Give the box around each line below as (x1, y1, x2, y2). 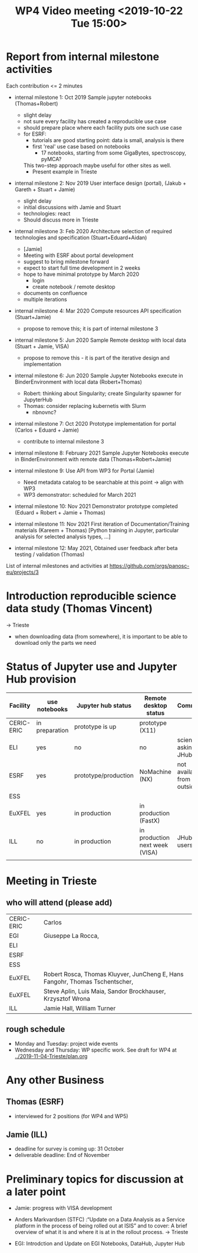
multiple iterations (23, 295, 67, 303)
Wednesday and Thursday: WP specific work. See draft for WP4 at (14, 1046, 177, 1053)
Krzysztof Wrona (43, 994, 90, 1003)
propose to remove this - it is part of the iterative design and (23, 354, 170, 361)
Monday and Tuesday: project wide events (14, 1040, 118, 1047)
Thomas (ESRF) (6, 1097, 64, 1107)
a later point (6, 1185, 66, 1199)
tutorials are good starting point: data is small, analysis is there (32, 136, 184, 143)
